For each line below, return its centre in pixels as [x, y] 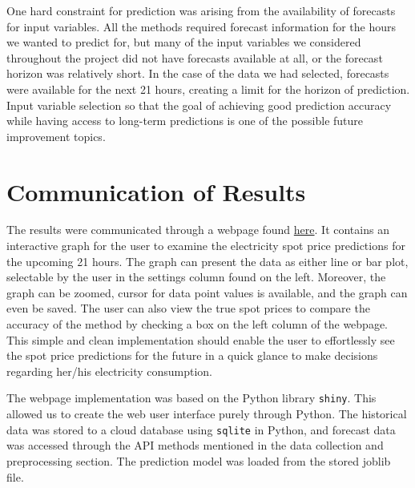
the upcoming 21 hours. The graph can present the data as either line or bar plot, [207, 261]
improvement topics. [56, 136]
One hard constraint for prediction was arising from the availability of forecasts [201, 10]
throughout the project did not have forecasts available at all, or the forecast [195, 57]
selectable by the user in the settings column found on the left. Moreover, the [196, 277]
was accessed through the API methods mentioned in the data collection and [195, 445]
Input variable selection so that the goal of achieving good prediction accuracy [199, 105]
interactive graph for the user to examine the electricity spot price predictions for [206, 246]
